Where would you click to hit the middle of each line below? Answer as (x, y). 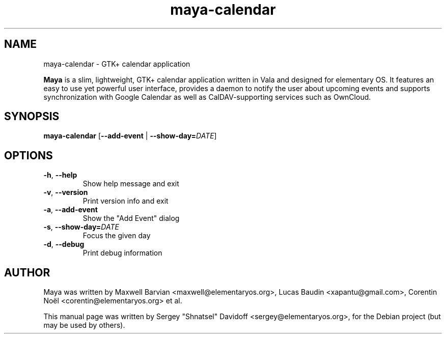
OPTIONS (29, 155)
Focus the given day (117, 236)
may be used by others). (84, 325)
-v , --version (66, 192)
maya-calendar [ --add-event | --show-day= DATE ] (130, 136)
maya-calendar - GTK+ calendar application (117, 64)
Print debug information (122, 253)
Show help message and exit (131, 184)
